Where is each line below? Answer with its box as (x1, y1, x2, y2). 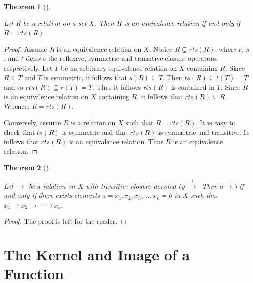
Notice (153, 43, 173, 54)
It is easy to (199, 117, 235, 127)
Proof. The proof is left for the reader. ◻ (4, 216, 126, 226)
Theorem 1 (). (4, 1, 51, 11)
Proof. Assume (4, 43, 47, 54)
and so (4, 82, 23, 92)
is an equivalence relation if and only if (124, 18, 241, 28)
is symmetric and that (62, 127, 128, 137)
